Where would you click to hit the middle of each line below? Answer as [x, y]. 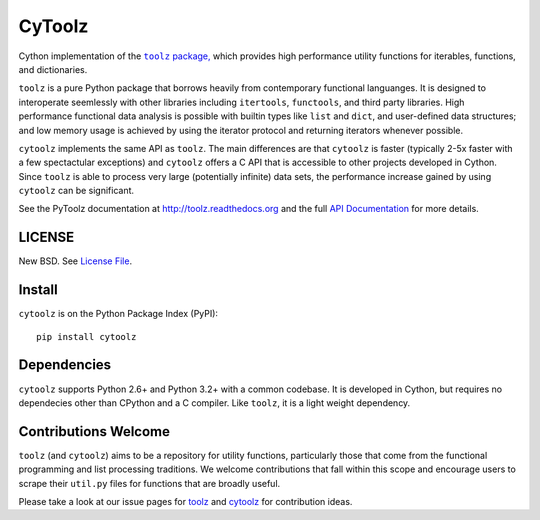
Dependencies [65, 365]
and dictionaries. [53, 69]
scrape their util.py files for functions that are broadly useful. [149, 483]
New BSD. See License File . [75, 261]
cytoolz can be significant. [76, 191]
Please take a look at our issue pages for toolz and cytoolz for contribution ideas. [185, 502]
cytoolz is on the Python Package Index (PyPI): [118, 314]
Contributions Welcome [94, 431]
